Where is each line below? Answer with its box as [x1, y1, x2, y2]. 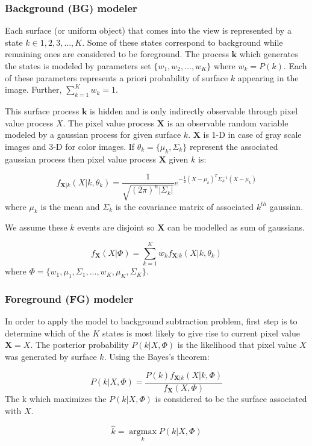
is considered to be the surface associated [155, 392, 307, 404]
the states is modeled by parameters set [5, 60, 151, 72]
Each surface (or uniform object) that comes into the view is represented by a [5, 24, 292, 37]
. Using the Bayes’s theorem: [104, 350, 210, 362]
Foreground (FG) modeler [5, 291, 134, 306]
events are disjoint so [77, 221, 155, 234]
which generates [239, 48, 298, 60]
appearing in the [237, 71, 299, 84]
